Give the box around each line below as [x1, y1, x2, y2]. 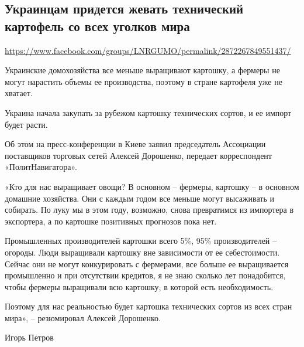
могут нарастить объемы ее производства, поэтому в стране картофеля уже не [5, 75, 282, 87]
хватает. [5, 87, 33, 99]
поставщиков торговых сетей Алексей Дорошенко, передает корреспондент [5, 149, 272, 161]
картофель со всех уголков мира [5, 16, 190, 35]
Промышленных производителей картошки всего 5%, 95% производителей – [5, 234, 277, 247]
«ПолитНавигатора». [5, 161, 77, 173]
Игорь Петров [5, 331, 54, 343]
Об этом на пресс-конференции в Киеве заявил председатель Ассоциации [5, 138, 266, 150]
